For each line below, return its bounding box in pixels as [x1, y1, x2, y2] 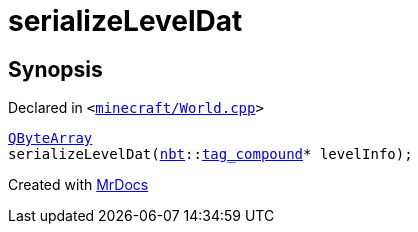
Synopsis [8, 56, 103, 82]
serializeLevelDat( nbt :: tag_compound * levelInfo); [8, 146, 413, 163]
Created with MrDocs [8, 176, 149, 194]
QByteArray [8, 130, 93, 147]
